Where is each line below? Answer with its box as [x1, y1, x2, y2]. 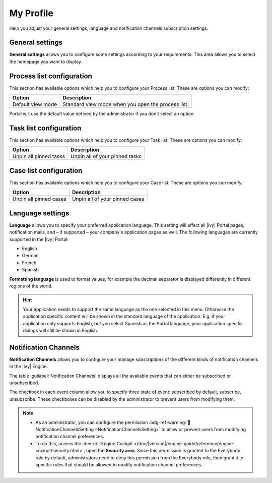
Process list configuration [9, 72, 93, 80]
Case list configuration [9, 166, 83, 175]
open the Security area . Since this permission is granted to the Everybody [86, 448, 240, 454]
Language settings [9, 209, 70, 217]
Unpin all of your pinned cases [72, 196, 145, 203]
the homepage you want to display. [9, 58, 83, 65]
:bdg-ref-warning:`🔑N [149, 419, 191, 426]
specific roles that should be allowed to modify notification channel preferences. [35, 461, 202, 467]
